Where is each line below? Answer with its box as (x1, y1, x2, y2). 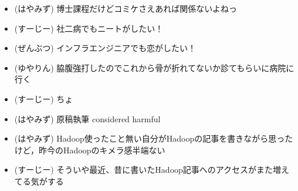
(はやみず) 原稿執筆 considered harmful (14, 112, 161, 125)
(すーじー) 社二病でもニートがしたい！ (14, 22, 164, 34)
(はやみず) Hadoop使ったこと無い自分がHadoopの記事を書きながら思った (14, 132, 293, 145)
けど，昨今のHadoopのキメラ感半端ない (14, 143, 165, 156)
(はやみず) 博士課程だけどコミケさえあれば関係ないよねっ (14, 2, 238, 14)
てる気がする (14, 175, 64, 187)
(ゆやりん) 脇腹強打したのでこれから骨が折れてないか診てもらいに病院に (14, 61, 294, 73)
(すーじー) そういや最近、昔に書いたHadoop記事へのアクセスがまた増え (14, 163, 290, 176)
